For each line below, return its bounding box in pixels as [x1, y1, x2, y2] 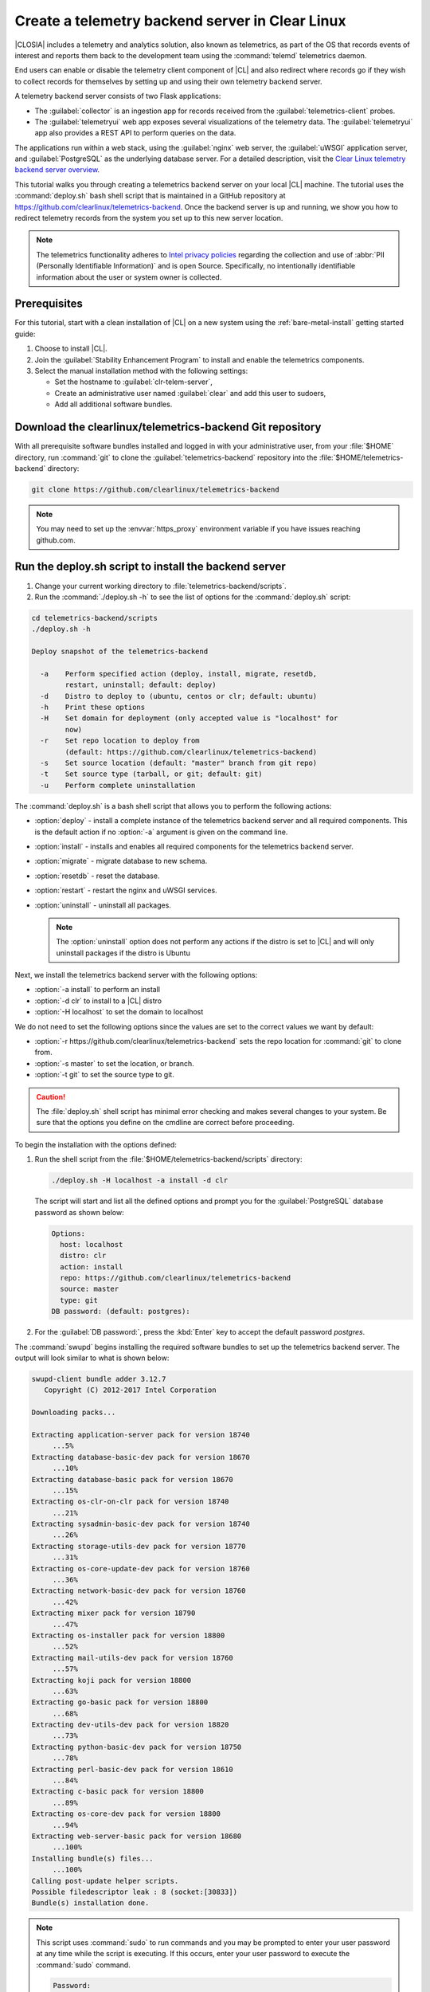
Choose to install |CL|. [34, 343, 107, 354]
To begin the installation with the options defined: [14, 1139, 177, 1149]
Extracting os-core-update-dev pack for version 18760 [31, 1564, 250, 1573]
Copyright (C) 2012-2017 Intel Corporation [44, 1386, 217, 1394]
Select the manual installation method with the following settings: [34, 367, 248, 376]
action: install [60, 1262, 123, 1271]
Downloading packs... [31, 1408, 116, 1418]
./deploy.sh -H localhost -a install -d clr [51, 1176, 229, 1185]
